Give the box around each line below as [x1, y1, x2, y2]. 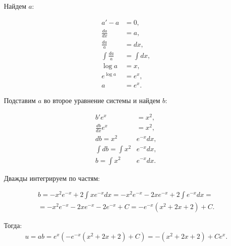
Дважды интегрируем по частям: [4, 173, 100, 183]
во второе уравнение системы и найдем [44, 95, 160, 105]
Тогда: [4, 220, 22, 230]
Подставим [4, 95, 36, 105]
